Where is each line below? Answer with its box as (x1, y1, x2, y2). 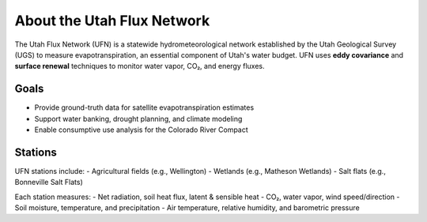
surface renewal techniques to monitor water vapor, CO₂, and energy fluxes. (14, 62, 265, 71)
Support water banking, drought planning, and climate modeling (34, 114, 243, 123)
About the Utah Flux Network (14, 12, 210, 29)
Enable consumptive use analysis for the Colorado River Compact (34, 125, 248, 134)
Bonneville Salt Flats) (14, 178, 83, 187)
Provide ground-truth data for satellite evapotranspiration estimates (34, 103, 255, 112)
